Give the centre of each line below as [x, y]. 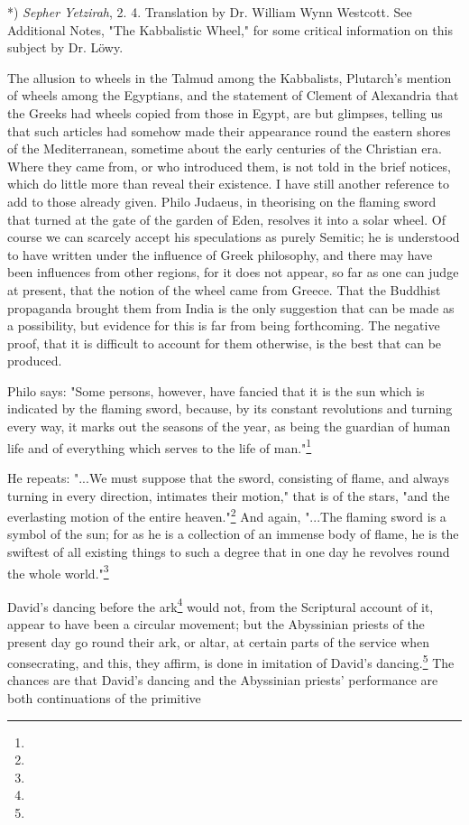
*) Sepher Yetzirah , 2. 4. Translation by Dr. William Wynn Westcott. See [210, 12]
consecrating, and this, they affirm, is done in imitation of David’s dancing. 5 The [231, 661]
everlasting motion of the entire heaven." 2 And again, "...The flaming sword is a [227, 515]
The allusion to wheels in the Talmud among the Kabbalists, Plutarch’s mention [230, 77]
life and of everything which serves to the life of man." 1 [160, 446]
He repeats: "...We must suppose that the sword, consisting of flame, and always [229, 477]
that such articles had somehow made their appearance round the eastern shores [229, 130]
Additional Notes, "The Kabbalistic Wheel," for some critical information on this [230, 29]
